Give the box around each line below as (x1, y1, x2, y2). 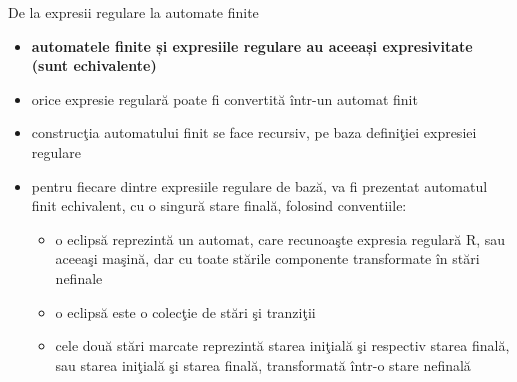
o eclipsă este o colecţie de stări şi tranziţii (55, 301, 316, 322)
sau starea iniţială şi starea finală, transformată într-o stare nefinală (55, 354, 471, 375)
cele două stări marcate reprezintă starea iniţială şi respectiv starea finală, (55, 335, 510, 356)
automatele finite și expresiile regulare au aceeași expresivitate (31, 35, 473, 56)
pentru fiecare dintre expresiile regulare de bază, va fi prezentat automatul (31, 175, 488, 196)
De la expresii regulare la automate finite (8, 2, 259, 22)
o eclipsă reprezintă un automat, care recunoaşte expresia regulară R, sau (55, 228, 506, 249)
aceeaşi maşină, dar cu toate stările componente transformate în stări (55, 248, 480, 269)
